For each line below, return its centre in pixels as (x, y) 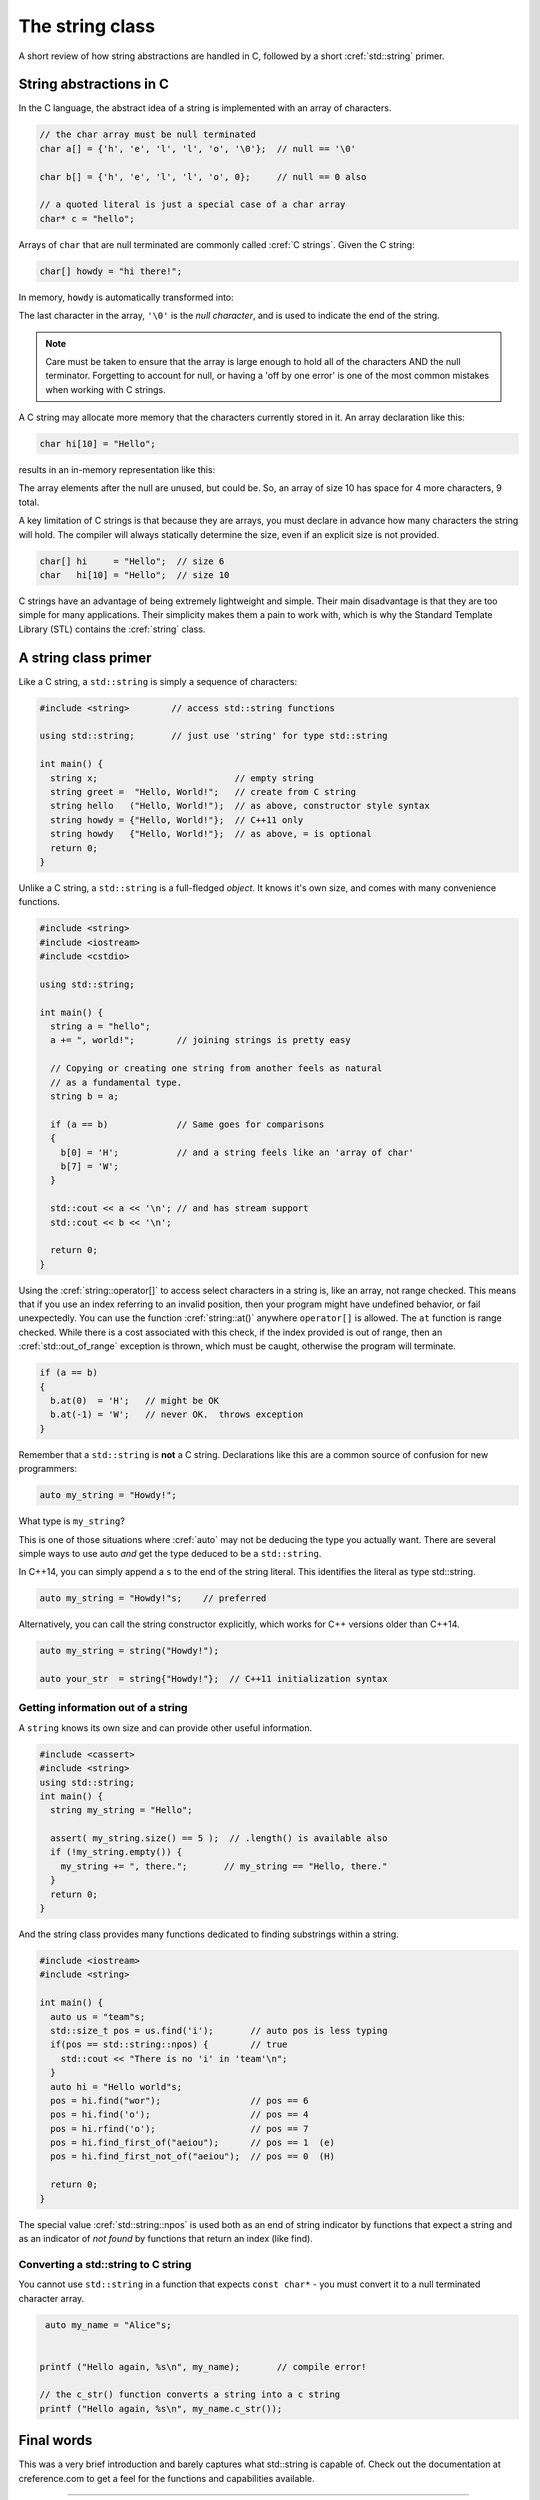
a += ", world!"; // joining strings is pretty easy (200, 1040)
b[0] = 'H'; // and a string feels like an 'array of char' (237, 1152)
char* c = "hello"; (87, 218)
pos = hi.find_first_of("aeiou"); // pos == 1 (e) (192, 2143)
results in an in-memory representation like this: (117, 470)
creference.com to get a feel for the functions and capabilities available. (166, 2478)
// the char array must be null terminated (148, 134)
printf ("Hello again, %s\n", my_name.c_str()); (161, 2408)
